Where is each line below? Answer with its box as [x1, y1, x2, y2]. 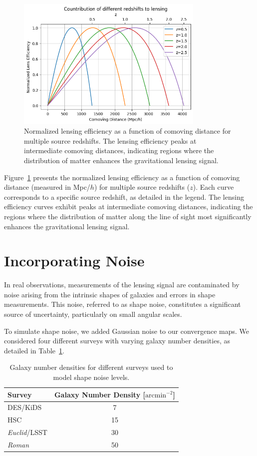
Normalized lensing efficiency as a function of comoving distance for [24, 126, 231, 136]
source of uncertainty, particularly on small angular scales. [4, 309, 182, 319]
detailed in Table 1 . [4, 345, 64, 355]
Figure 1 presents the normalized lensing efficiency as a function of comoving [4, 172, 240, 182]
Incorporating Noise [4, 250, 145, 271]
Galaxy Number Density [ [54, 389, 145, 399]
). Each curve [193, 182, 234, 192]
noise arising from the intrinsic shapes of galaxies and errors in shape [4, 289, 216, 299]
